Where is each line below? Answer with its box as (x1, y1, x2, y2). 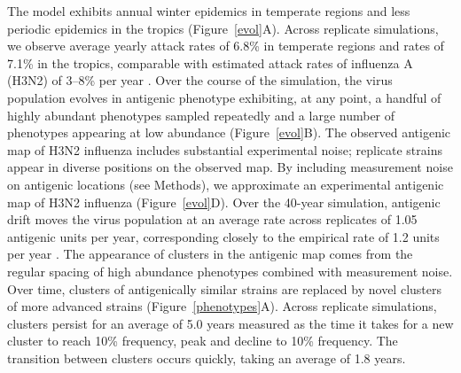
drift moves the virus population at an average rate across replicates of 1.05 (7, 210, 418, 229)
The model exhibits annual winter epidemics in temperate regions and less (7, 2, 410, 19)
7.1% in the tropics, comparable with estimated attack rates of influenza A (7, 53, 413, 72)
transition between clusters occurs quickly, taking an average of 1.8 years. (7, 348, 406, 367)
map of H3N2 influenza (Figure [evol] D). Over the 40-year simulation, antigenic (7, 192, 441, 211)
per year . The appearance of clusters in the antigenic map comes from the (7, 245, 413, 263)
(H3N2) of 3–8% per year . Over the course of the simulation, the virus (7, 71, 393, 89)
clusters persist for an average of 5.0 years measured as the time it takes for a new (7, 314, 454, 332)
